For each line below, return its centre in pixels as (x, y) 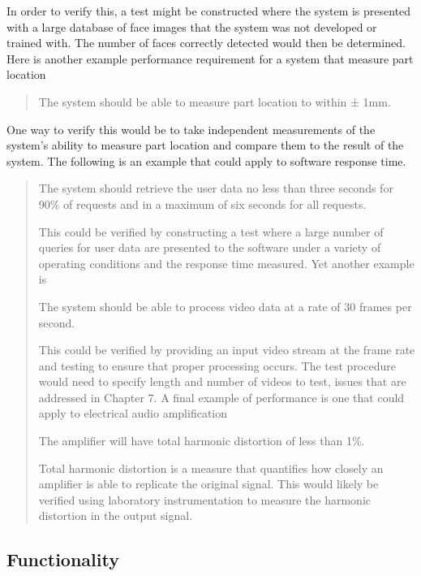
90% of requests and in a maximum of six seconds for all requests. (202, 204)
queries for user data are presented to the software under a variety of (210, 247)
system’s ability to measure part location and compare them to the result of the (205, 145)
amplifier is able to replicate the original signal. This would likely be (208, 484)
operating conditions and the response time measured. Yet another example (226, 263)
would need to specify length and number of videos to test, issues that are (222, 381)
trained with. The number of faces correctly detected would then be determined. (206, 43)
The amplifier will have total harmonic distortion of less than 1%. (202, 441)
